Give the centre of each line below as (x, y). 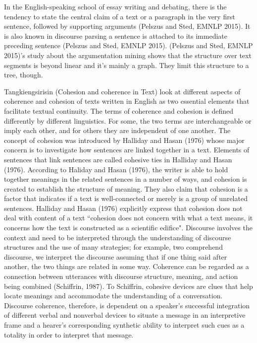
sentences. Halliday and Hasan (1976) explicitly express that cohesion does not (123, 208)
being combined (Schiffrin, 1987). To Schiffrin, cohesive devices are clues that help (128, 286)
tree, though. (24, 75)
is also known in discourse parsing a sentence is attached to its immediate (116, 35)
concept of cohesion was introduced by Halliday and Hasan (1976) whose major (124, 140)
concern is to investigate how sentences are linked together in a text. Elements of (127, 150)
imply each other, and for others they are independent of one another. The (117, 130)
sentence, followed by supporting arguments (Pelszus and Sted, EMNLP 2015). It (127, 26)
